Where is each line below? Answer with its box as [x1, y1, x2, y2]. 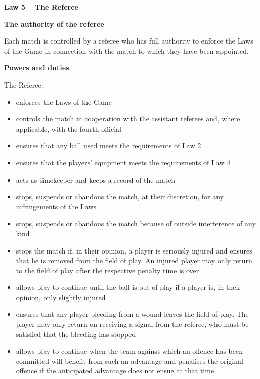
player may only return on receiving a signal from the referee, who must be [16, 319, 249, 329]
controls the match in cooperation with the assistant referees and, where [16, 113, 240, 124]
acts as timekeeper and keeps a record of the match [16, 174, 175, 185]
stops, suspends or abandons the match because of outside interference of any [16, 218, 256, 229]
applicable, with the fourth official [16, 123, 121, 134]
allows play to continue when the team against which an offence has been [16, 346, 243, 356]
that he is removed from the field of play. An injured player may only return [16, 255, 252, 266]
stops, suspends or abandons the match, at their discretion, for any [16, 191, 224, 202]
